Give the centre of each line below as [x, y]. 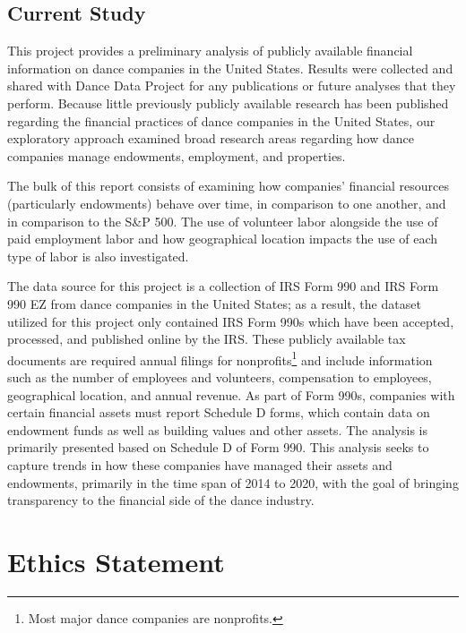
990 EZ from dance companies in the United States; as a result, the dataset [214, 303]
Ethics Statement [116, 561]
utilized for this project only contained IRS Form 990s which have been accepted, [231, 321]
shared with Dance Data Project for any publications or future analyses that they [232, 86]
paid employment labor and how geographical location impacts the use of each [223, 239]
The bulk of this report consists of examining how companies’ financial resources [229, 186]
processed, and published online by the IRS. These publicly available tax [207, 339]
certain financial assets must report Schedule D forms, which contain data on [219, 412]
